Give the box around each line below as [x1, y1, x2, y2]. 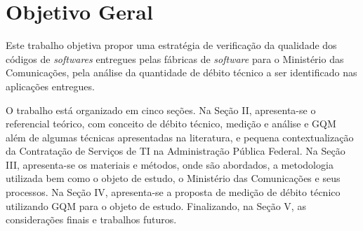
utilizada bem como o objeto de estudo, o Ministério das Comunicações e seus [6, 171, 341, 185]
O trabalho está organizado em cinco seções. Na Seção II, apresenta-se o [6, 102, 316, 117]
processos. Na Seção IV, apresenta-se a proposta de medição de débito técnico [6, 185, 341, 199]
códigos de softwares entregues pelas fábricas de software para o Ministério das [6, 51, 344, 66]
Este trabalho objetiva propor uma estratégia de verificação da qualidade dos [6, 38, 337, 52]
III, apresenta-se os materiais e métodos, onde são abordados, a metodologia [6, 157, 334, 171]
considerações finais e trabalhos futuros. [6, 212, 177, 227]
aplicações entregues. [6, 78, 95, 93]
